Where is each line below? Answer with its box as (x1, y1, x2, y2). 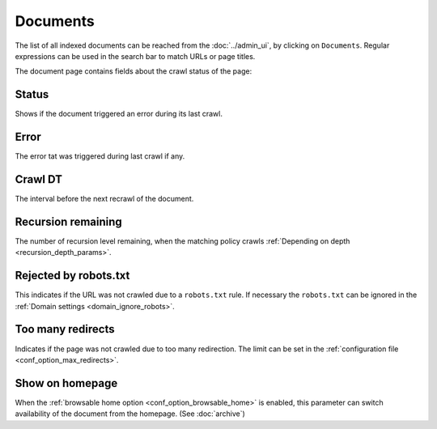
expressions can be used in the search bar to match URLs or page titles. (15, 51, 256, 61)
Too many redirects (15, 322, 115, 336)
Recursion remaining (15, 214, 123, 228)
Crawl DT (15, 172, 63, 186)
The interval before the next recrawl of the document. (15, 194, 194, 204)
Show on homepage (15, 376, 118, 390)
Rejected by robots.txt (15, 269, 130, 282)
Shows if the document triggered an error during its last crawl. (15, 109, 223, 119)
